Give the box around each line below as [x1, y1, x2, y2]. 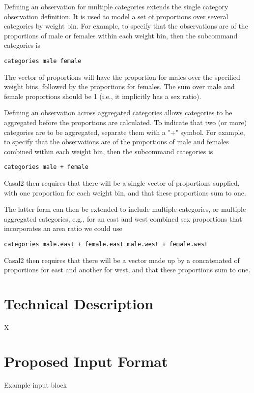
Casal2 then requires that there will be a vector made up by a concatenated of [4, 255, 240, 265]
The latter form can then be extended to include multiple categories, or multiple [4, 204, 246, 214]
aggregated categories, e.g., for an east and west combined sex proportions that [4, 213, 242, 224]
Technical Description [4, 294, 154, 314]
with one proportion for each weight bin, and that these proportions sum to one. [4, 187, 246, 197]
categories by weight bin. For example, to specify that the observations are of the [4, 21, 248, 31]
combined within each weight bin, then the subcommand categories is [4, 146, 213, 156]
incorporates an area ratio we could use [4, 223, 122, 233]
